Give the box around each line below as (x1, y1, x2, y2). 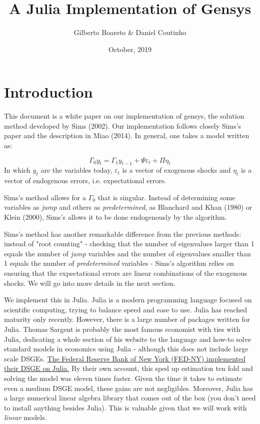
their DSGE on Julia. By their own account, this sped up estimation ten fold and (4, 363, 253, 373)
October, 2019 (108, 44, 151, 54)
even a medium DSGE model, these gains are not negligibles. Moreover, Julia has (4, 382, 253, 393)
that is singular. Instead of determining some (97, 192, 235, 202)
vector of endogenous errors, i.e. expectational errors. (4, 175, 166, 186)
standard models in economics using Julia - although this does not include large (4, 343, 248, 354)
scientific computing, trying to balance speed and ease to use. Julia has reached (4, 304, 247, 314)
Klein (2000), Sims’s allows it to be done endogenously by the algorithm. (4, 212, 227, 222)
